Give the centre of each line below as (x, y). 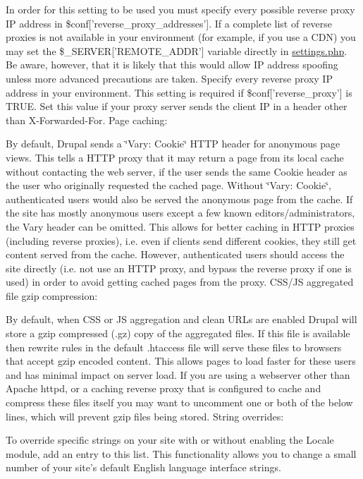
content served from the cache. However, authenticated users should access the (175, 254)
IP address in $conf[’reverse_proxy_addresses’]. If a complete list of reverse (169, 23)
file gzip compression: (52, 295)
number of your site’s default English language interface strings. (143, 467)
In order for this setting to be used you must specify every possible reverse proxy (180, 9)
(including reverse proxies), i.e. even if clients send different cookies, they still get (181, 240)
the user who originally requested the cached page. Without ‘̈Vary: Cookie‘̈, (168, 185)
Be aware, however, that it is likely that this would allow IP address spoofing (172, 65)
